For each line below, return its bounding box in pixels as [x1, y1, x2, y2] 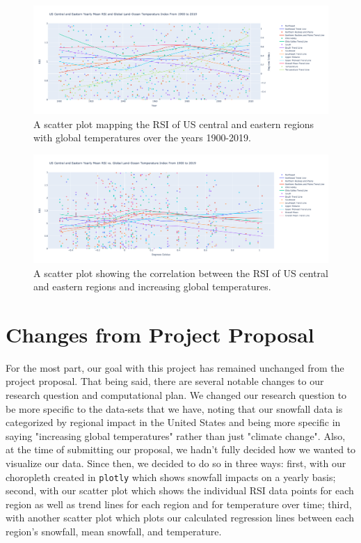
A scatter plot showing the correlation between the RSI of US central [33, 265, 328, 280]
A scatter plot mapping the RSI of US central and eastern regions [33, 116, 314, 131]
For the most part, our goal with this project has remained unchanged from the [6, 360, 344, 375]
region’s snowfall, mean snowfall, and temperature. [6, 524, 222, 539]
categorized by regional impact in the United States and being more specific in [6, 415, 341, 430]
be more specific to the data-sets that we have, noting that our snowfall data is [6, 401, 343, 416]
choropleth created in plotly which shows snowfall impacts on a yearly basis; [6, 469, 336, 484]
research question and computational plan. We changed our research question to [6, 388, 347, 402]
